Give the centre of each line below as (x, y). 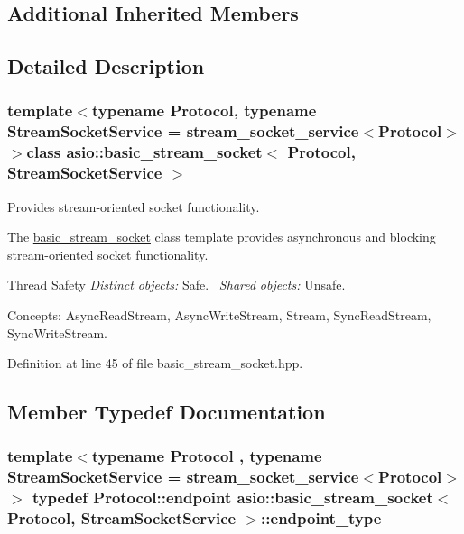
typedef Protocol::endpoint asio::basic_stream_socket (232, 497)
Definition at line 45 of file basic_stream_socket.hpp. (155, 363)
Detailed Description (106, 66)
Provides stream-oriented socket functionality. (134, 206)
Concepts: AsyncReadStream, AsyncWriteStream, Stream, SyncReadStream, (219, 314)
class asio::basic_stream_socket (144, 152)
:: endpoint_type (321, 518)
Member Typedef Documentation (167, 412)
